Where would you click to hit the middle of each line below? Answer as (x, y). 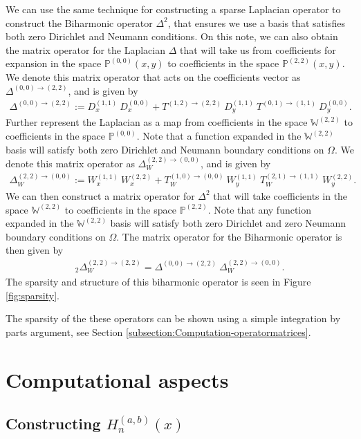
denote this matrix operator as (70, 164)
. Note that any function (260, 209)
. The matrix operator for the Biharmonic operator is (229, 236)
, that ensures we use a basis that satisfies (256, 22)
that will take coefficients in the (280, 195)
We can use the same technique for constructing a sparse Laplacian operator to (173, 9)
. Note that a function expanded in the (219, 136)
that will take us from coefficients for (258, 49)
